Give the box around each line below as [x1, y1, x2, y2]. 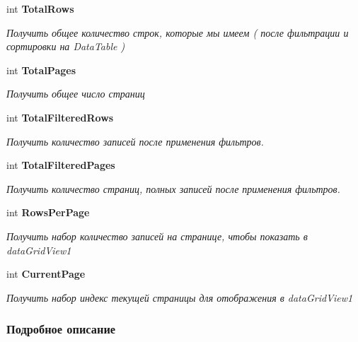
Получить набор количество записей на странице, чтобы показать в [6, 228, 308, 243]
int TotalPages [6, 62, 76, 77]
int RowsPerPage [6, 205, 90, 220]
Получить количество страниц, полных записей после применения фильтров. [6, 181, 340, 196]
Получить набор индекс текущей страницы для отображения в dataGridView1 [6, 290, 353, 305]
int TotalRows [6, 1, 74, 16]
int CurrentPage [6, 266, 86, 281]
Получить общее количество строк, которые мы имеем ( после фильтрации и [6, 25, 349, 40]
